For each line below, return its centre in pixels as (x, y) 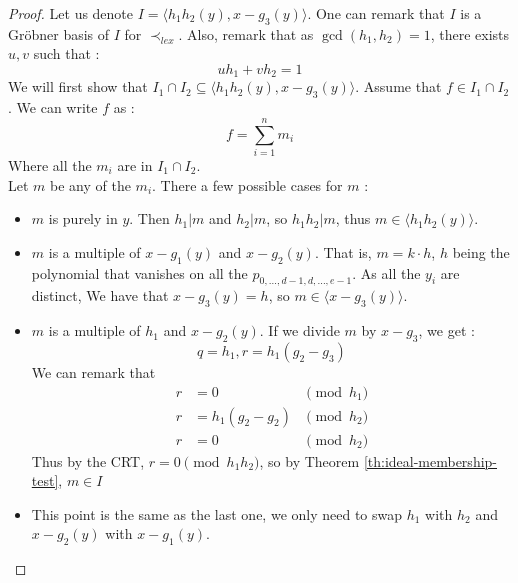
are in (135, 164)
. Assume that (398, 86)
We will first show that (78, 86)
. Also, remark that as (246, 33)
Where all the (50, 164)
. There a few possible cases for (247, 184)
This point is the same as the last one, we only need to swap (217, 513)
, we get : (446, 330)
